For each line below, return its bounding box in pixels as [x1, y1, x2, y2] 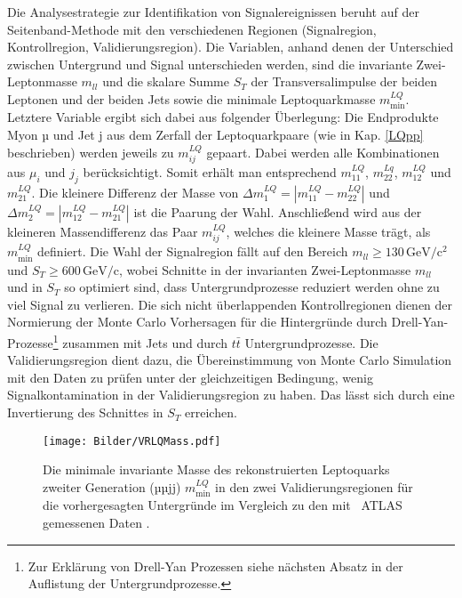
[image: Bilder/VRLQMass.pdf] [43, 434, 221, 448]
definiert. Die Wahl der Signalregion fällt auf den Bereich [37, 242, 348, 261]
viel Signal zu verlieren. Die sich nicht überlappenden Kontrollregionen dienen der [7, 295, 453, 313]
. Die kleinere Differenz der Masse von [31, 182, 239, 201]
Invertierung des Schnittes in [7, 403, 163, 422]
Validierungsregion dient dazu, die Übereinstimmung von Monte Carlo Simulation [7, 351, 452, 369]
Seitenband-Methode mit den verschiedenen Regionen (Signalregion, [7, 20, 377, 38]
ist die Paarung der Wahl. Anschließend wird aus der [133, 202, 422, 221]
